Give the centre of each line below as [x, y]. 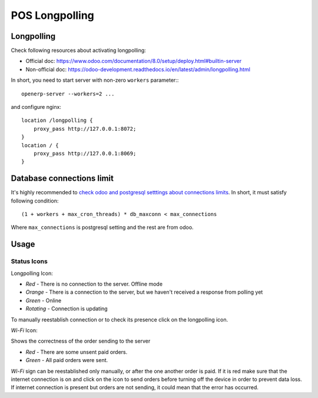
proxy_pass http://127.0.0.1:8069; [85, 153]
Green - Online [44, 300]
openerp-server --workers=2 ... [68, 94]
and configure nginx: [36, 107]
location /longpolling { [57, 120]
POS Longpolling [52, 15]
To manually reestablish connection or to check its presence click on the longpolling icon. [120, 319]
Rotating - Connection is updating [67, 309]
